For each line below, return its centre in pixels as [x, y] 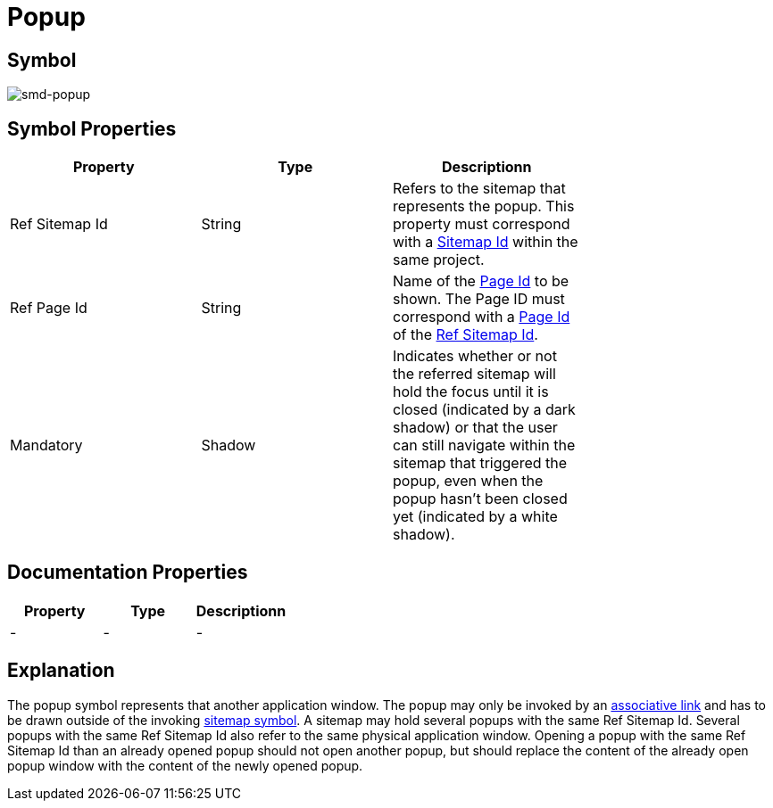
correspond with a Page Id [482, 317]
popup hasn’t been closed [480, 499]
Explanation [61, 671]
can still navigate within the [484, 445]
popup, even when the [468, 481]
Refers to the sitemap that [479, 189]
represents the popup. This [484, 206]
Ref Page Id [49, 308]
